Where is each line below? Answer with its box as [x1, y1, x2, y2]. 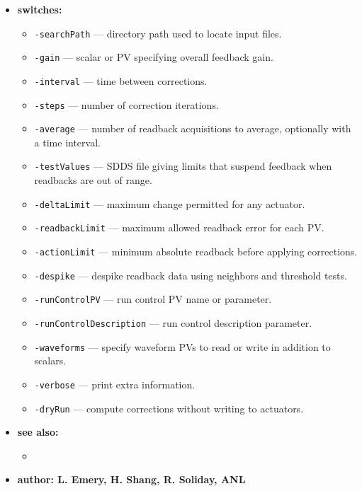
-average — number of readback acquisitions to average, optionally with [34, 121, 351, 136]
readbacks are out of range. [34, 173, 152, 187]
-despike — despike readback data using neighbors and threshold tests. [34, 267, 347, 282]
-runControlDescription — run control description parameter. [34, 316, 312, 330]
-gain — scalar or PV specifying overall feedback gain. [34, 50, 273, 64]
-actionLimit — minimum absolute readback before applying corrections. [34, 244, 358, 259]
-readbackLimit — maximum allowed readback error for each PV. [34, 220, 324, 235]
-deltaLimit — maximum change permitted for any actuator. [34, 196, 305, 211]
